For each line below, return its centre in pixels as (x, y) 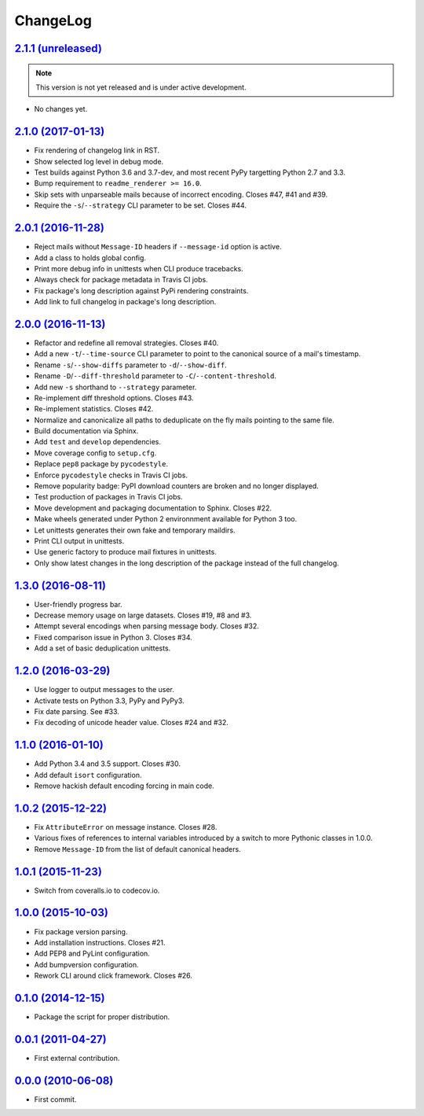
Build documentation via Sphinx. (86, 431)
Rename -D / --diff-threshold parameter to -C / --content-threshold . (155, 376)
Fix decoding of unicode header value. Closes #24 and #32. (132, 723)
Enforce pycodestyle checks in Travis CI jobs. (111, 475)
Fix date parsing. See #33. (77, 711)
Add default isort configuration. (88, 775)
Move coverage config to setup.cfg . (95, 453)
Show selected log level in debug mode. (99, 161)
